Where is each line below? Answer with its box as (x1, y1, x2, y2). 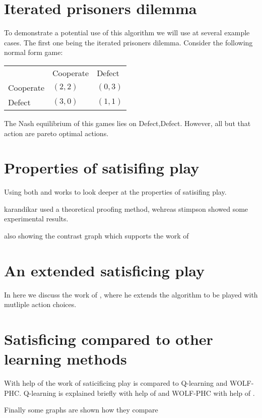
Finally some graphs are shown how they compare (4, 404, 158, 415)
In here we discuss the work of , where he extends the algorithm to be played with (4, 289, 258, 300)
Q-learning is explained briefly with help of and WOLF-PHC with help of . (23, 387, 255, 398)
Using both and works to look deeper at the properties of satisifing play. (4, 187, 227, 197)
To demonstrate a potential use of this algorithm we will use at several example (4, 27, 250, 38)
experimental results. (4, 213, 69, 224)
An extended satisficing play (4, 260, 205, 280)
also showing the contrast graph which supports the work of (4, 230, 189, 241)
